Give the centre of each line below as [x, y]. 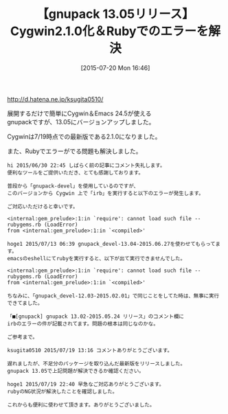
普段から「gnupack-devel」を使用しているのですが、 [73, 186]
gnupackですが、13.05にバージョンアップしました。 [81, 122]
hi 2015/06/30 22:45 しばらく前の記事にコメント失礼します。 [86, 165]
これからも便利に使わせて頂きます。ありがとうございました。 [81, 405]
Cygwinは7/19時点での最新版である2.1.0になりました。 [84, 136]
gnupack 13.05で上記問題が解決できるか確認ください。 [76, 371]
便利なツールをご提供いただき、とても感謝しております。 [76, 172]
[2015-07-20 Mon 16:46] [115, 68]
